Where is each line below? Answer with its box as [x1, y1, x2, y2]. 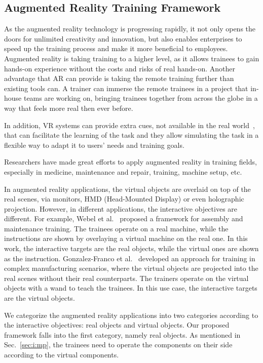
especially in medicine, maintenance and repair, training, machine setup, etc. [4, 166, 242, 177]
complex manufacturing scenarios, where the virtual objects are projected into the [4, 263, 258, 273]
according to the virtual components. [4, 349, 119, 360]
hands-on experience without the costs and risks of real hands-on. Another [4, 63, 236, 73]
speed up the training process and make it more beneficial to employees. [4, 43, 228, 54]
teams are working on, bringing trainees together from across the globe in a [23, 93, 258, 103]
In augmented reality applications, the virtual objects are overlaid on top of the [4, 183, 251, 194]
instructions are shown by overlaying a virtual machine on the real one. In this [4, 233, 248, 244]
